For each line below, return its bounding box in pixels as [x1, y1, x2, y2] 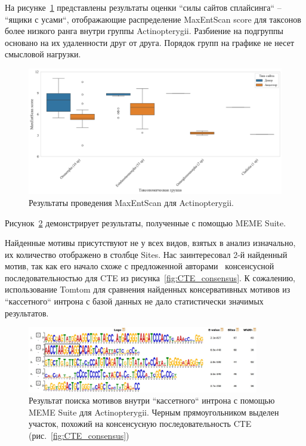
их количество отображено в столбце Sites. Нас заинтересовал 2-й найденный [5, 248, 288, 260]
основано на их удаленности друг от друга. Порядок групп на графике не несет [5, 36, 295, 48]
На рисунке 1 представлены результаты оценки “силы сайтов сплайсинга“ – [5, 1, 282, 13]
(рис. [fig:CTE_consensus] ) [29, 429, 129, 442]
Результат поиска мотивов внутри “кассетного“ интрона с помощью [29, 394, 275, 407]
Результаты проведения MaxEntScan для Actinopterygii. [29, 196, 234, 208]
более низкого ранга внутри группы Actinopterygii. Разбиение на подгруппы [5, 24, 284, 37]
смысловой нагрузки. [5, 48, 81, 60]
